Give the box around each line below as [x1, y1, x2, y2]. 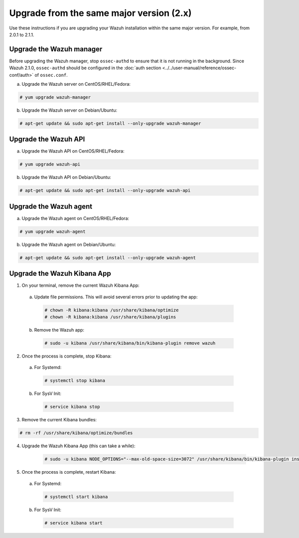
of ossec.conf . [34, 72, 68, 78]
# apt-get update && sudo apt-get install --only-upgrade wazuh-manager [19, 120, 201, 126]
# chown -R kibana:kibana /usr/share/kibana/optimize [44, 307, 179, 313]
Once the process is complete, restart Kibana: [21, 469, 116, 475]
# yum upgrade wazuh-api [19, 162, 81, 167]
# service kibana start [44, 520, 103, 526]
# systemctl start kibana [44, 494, 108, 500]
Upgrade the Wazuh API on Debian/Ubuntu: [21, 175, 112, 180]
